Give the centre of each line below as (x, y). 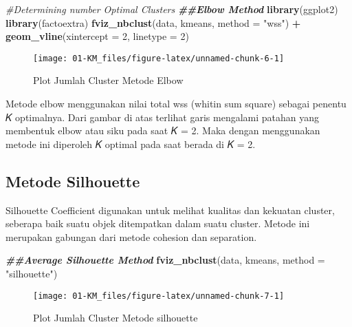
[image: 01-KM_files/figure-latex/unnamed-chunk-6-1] (159, 58)
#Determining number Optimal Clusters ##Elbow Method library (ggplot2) (172, 9)
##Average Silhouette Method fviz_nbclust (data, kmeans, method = (165, 260)
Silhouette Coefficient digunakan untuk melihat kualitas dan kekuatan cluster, (170, 210)
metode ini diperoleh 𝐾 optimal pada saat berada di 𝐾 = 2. (131, 144)
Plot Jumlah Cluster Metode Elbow (108, 80)
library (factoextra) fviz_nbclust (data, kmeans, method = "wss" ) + (153, 22)
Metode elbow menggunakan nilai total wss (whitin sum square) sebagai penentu (176, 104)
